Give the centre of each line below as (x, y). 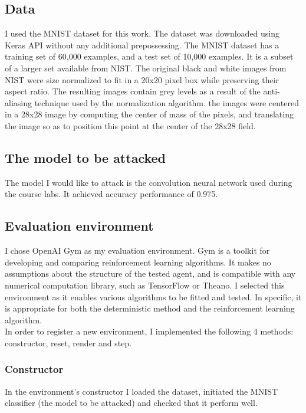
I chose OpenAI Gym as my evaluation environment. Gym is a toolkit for (137, 250)
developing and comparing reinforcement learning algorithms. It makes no (138, 262)
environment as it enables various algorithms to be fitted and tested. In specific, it (153, 296)
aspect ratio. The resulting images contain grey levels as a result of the (133, 91)
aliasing (18, 102)
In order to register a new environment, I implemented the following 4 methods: (149, 331)
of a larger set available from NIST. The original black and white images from (146, 68)
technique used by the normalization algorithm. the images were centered (167, 102)
